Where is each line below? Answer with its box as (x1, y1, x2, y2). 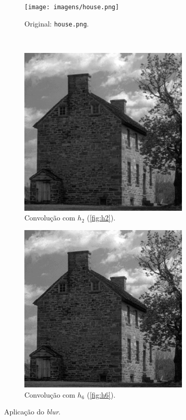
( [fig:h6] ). (87, 389, 116, 400)
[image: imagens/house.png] (24, 4, 119, 11)
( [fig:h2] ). (87, 212, 116, 223)
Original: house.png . (24, 18, 89, 29)
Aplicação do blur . (4, 406, 60, 417)
